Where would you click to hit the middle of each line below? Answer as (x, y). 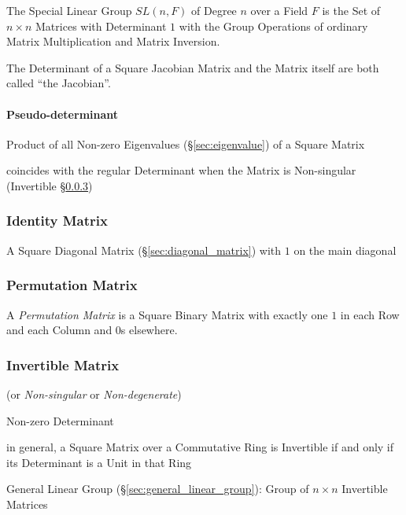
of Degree (214, 10)
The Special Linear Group (69, 10)
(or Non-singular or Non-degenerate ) (94, 394)
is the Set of (351, 10)
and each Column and (59, 330)
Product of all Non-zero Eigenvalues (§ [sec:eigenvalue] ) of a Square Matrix (186, 143)
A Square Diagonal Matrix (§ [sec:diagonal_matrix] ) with (144, 250)
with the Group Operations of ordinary (273, 26)
